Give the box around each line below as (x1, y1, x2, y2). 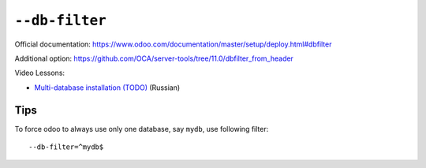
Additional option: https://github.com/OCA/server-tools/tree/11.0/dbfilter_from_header (14, 54, 293, 63)
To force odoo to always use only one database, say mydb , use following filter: (14, 124, 269, 133)
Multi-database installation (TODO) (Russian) (34, 83, 181, 92)
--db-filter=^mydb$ (28, 143, 104, 151)
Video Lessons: (14, 68, 65, 78)
